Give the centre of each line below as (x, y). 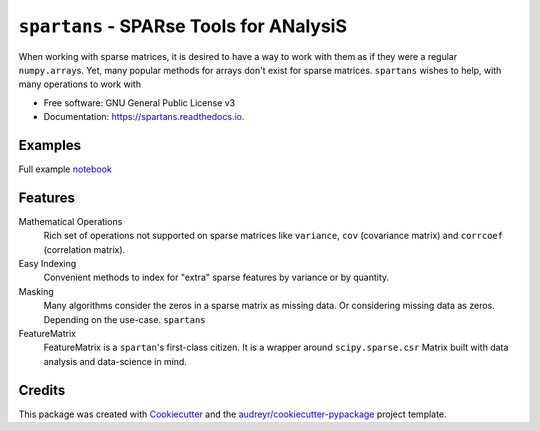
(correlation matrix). (84, 249)
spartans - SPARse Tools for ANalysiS (182, 26)
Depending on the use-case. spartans (124, 319)
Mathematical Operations (70, 221)
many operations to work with (80, 84)
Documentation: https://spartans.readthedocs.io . (144, 117)
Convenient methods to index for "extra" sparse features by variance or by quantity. (216, 277)
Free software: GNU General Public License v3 (139, 102)
